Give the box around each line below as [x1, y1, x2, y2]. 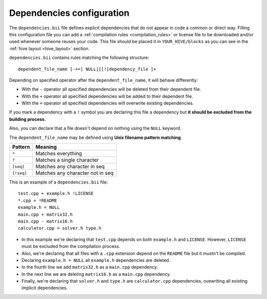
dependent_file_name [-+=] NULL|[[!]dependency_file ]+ [18, 66, 156, 72]
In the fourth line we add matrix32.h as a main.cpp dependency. [21, 264, 158, 270]
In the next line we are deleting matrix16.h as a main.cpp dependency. [21, 271, 171, 277]
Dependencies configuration [9, 7, 130, 18]
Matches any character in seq [35, 163, 105, 170]
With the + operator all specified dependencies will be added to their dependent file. [21, 93, 193, 99]
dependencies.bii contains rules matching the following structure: [9, 55, 149, 60]
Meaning [35, 144, 57, 151]
